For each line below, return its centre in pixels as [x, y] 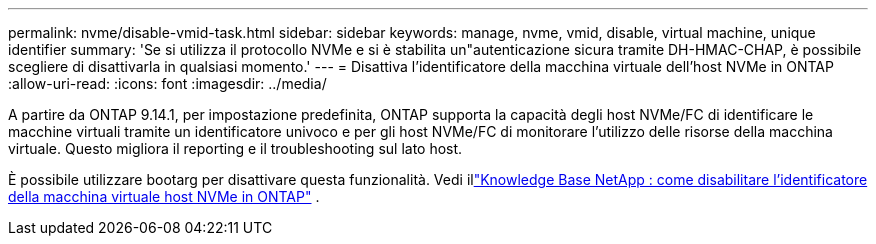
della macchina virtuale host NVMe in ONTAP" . [164, 196]
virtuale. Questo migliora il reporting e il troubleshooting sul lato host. [235, 148]
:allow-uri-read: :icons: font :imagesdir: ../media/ [167, 83]
